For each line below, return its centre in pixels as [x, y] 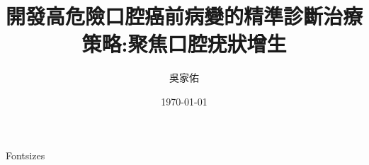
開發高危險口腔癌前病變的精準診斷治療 [184, 16]
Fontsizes [25, 155]
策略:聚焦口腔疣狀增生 [184, 44]
